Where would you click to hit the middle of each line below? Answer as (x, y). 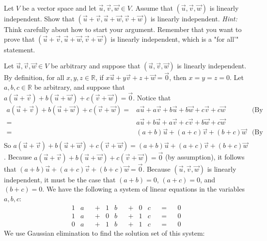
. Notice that (152, 97)
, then (178, 77)
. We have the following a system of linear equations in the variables (143, 189)
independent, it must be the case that (60, 179)
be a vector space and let (59, 8)
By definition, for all (34, 77)
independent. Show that (39, 18)
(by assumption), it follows (205, 157)
